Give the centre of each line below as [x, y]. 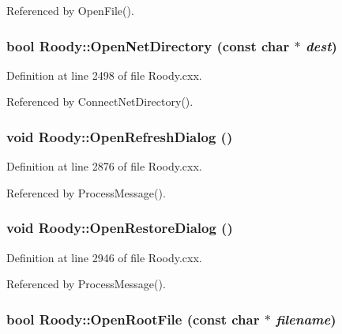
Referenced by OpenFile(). [70, 10]
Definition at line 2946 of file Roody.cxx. [104, 257]
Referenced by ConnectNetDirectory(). [100, 101]
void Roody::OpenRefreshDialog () [120, 136]
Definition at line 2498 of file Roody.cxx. [104, 75]
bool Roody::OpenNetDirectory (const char [148, 45]
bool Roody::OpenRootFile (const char [133, 319]
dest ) [321, 45]
